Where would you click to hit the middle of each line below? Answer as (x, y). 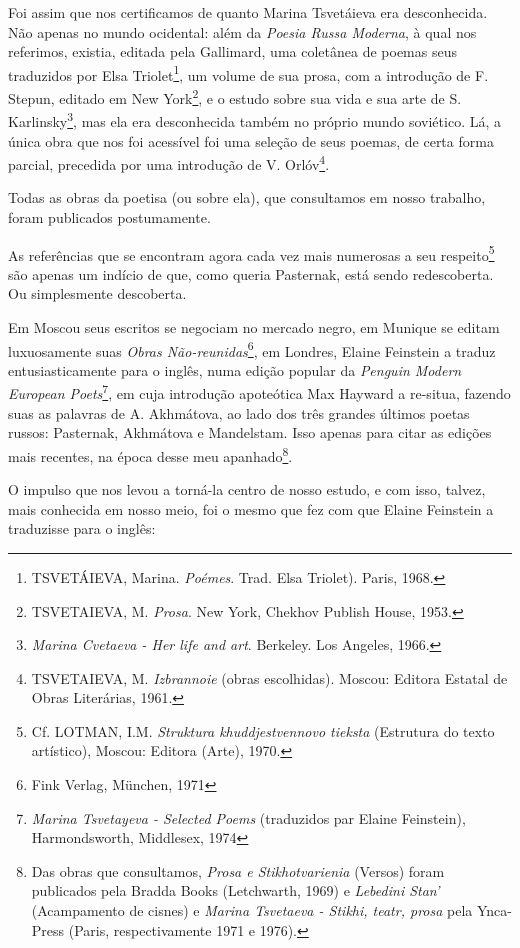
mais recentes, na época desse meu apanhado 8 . (150, 454)
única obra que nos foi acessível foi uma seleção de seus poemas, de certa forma (251, 140)
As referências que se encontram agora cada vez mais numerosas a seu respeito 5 (251, 253)
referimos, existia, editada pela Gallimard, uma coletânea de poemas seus (232, 51)
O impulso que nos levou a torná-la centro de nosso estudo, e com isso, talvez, (247, 489)
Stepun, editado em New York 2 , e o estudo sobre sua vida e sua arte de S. (235, 96)
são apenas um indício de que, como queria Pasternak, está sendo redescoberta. (251, 273)
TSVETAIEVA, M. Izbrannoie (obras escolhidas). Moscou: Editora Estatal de (269, 677)
